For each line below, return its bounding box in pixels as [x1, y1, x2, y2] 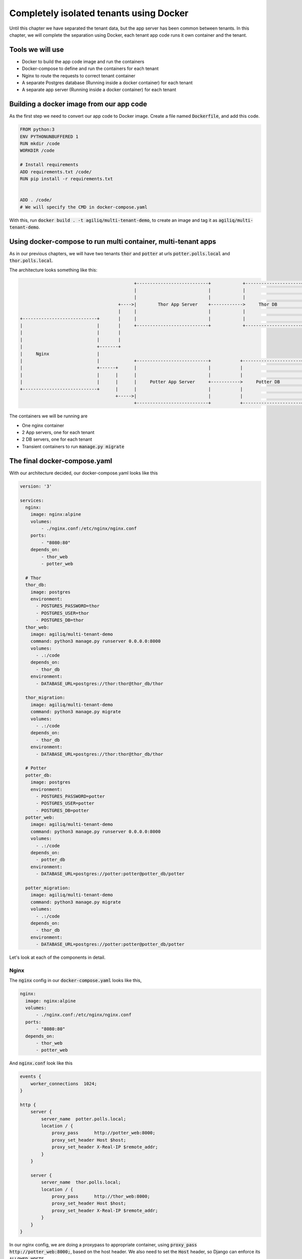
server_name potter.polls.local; [41, 1116, 126, 1122]
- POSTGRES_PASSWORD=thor [36, 603, 100, 609]
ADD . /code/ [20, 197, 52, 203]
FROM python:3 [20, 126, 55, 132]
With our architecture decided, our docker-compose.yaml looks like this [9, 470, 158, 476]
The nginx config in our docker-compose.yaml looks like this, [9, 977, 142, 984]
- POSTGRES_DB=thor [36, 617, 84, 623]
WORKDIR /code [20, 148, 55, 154]
